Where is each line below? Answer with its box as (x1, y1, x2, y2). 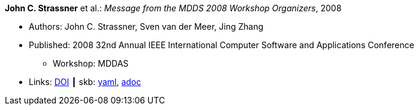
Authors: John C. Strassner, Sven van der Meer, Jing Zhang (29, 21, 264, 32)
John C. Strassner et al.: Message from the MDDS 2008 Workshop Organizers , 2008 (5, 3, 342, 13)
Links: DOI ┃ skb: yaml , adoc (29, 77, 141, 87)
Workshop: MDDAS (53, 58, 129, 68)
